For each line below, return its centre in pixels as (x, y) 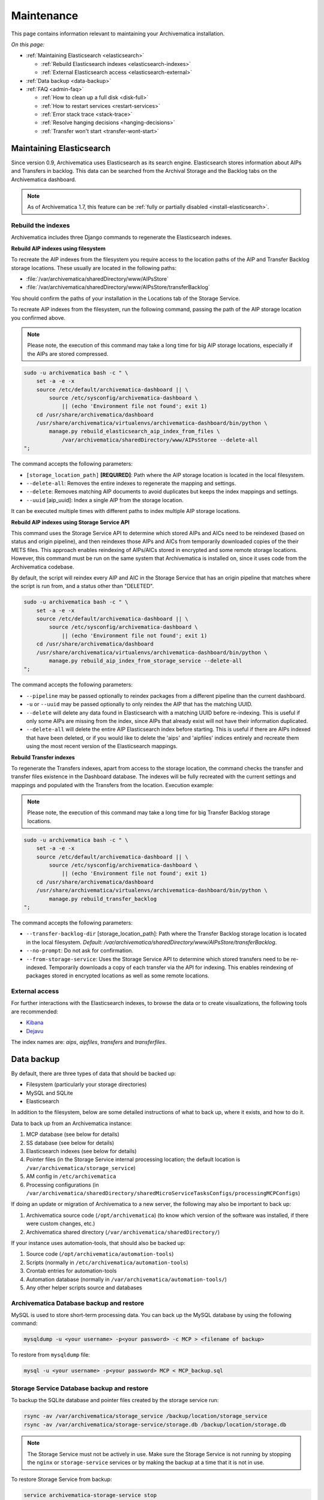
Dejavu (35, 1031)
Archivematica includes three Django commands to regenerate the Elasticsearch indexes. (121, 238)
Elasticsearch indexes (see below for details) (82, 1151)
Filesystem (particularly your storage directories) (86, 1084)
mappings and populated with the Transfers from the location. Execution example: (112, 785)
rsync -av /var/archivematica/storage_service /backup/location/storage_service (145, 1416)
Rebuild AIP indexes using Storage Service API (70, 522)
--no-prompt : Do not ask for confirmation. (80, 950)
